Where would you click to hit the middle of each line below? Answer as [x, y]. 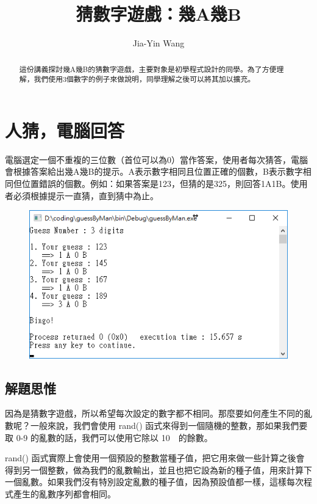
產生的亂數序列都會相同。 [64, 494]
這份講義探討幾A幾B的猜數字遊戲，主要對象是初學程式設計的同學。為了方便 [148, 69]
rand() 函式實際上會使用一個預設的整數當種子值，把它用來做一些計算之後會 [155, 458]
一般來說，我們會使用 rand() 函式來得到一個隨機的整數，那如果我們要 [169, 425]
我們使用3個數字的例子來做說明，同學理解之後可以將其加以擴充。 [144, 79]
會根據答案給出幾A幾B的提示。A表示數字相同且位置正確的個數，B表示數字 [154, 171]
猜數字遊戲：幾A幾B [158, 14]
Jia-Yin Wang [158, 43]
